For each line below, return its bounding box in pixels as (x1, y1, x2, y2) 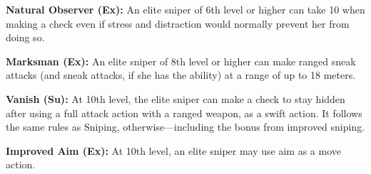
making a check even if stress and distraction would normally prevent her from (6, 16, 350, 31)
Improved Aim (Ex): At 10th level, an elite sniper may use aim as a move (6, 143, 341, 158)
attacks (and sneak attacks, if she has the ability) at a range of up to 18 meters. (6, 67, 356, 82)
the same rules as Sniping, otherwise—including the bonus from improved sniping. (6, 119, 365, 134)
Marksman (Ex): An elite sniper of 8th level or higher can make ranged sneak (6, 53, 356, 68)
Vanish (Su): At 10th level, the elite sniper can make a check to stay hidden (6, 91, 345, 106)
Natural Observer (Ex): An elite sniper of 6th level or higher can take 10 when (6, 2, 365, 16)
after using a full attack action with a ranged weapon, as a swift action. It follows (6, 105, 362, 120)
